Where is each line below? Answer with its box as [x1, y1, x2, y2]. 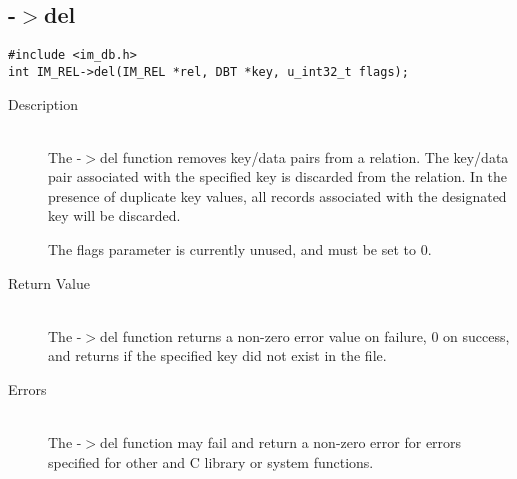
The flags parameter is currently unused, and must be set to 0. [48, 239, 432, 260]
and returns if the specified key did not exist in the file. [48, 345, 387, 366]
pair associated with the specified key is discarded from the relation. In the [48, 166, 508, 187]
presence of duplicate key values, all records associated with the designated [48, 185, 507, 206]
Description [8, 93, 78, 114]
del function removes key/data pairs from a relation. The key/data [100, 146, 509, 167]
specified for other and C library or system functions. [48, 451, 374, 472]
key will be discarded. [48, 205, 181, 226]
